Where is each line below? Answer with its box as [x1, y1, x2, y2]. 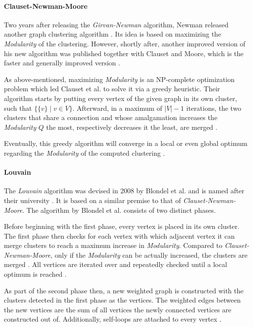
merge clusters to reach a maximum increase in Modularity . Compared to [4, 240, 223, 250]
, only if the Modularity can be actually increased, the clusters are [50, 249, 248, 260]
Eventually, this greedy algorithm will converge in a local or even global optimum [4, 138, 248, 148]
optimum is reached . [4, 269, 67, 279]
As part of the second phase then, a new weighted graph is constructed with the [4, 285, 244, 295]
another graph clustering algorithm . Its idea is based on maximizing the [4, 29, 221, 39]
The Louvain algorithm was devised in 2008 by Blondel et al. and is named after [4, 185, 245, 196]
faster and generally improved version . [4, 58, 120, 68]
